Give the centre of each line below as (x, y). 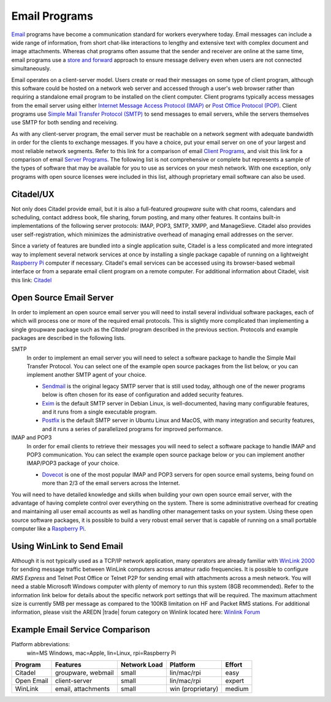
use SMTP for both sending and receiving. (65, 123)
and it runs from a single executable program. (100, 412)
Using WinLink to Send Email (67, 546)
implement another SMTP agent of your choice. (86, 375)
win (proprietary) (194, 689)
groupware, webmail (84, 673)
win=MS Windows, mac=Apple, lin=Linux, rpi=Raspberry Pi (101, 653)
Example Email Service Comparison (81, 630)
